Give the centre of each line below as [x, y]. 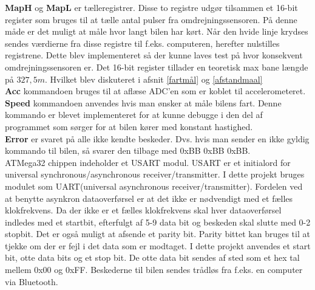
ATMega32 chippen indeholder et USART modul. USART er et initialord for [148, 162]
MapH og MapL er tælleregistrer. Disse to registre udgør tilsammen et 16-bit [151, 7]
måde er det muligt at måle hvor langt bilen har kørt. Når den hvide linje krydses [157, 31]
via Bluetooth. [32, 281]
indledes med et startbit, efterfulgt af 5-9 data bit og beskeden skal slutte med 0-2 [158, 222]
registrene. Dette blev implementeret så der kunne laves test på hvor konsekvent [154, 55]
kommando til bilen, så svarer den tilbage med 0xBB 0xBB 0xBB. [128, 150]
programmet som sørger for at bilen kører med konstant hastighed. [129, 126]
